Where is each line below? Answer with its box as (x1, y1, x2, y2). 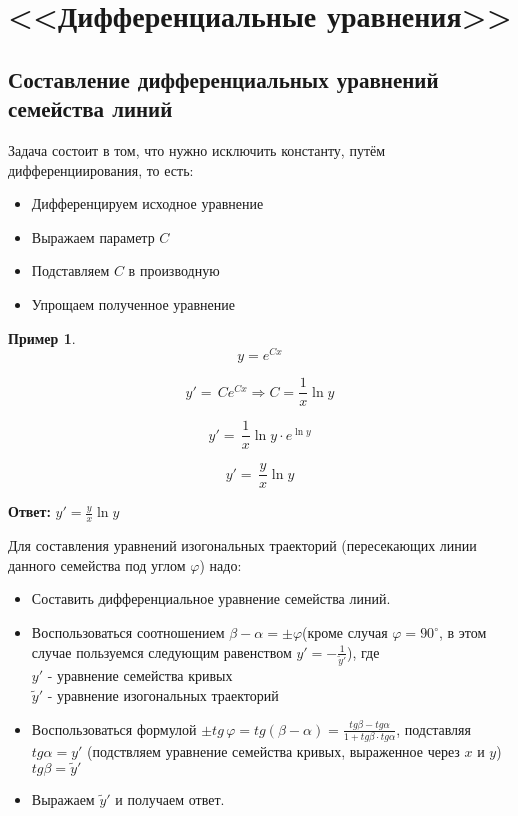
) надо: (199, 554, 242, 575)
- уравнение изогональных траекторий (47, 685, 279, 706)
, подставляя (396, 718, 471, 739)
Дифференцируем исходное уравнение (31, 193, 264, 214)
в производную (128, 260, 220, 281)
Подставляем (31, 260, 110, 281)
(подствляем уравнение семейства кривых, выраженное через (87, 740, 460, 761)
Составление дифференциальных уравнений (8, 63, 439, 94)
